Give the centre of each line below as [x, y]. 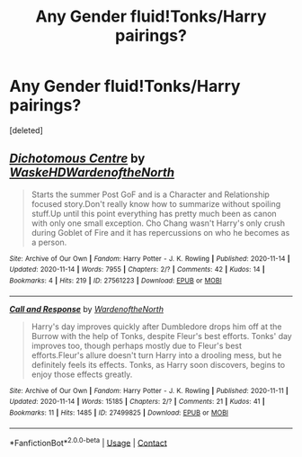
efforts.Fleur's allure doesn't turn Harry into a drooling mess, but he [156, 355]
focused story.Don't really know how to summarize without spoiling [156, 203]
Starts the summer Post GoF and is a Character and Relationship [150, 194]
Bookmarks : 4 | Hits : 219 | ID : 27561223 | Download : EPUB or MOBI [115, 281]
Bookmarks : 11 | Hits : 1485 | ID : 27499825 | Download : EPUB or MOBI [119, 413]
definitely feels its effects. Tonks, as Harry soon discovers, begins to [158, 364]
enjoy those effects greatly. [82, 374]
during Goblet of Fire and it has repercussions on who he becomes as [160, 232]
